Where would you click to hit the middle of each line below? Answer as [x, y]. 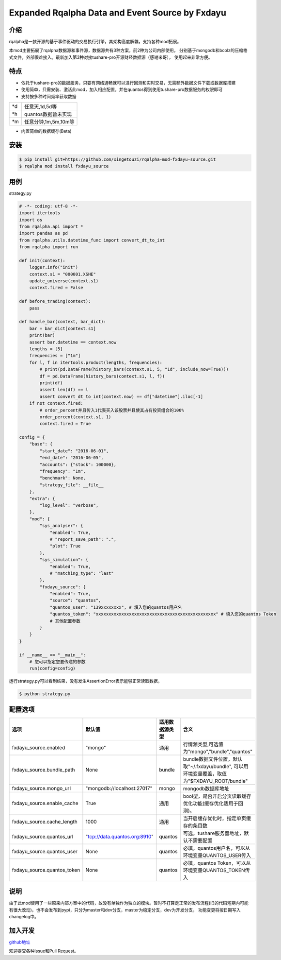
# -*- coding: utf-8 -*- [49, 206]
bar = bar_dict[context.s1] [63, 328]
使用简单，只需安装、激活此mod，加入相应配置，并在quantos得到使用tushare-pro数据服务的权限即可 [122, 89]
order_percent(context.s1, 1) [75, 417]
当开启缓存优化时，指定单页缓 [217, 818]
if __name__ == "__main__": [52, 655]
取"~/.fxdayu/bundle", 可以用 [216, 766]
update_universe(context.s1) [64, 281]
